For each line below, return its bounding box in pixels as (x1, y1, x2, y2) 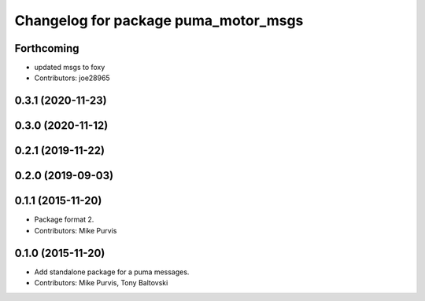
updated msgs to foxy (34, 63, 105, 72)
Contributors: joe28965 (34, 73, 110, 83)
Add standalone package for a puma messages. (34, 267, 190, 277)
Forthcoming (14, 42, 79, 55)
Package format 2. (34, 215, 94, 224)
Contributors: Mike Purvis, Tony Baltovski (34, 278, 168, 288)
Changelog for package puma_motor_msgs (14, 12, 304, 29)
